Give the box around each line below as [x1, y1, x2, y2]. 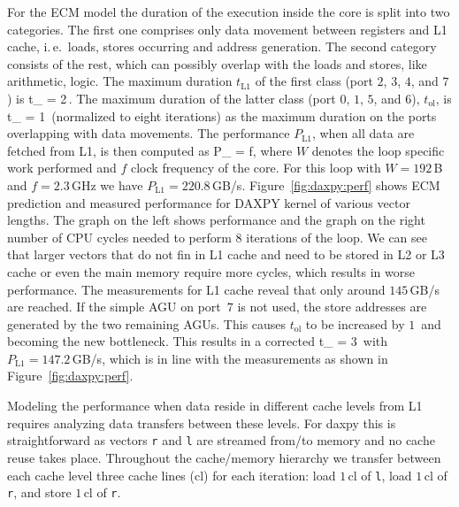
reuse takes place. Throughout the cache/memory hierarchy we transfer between [7, 448, 441, 466]
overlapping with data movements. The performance [7, 124, 290, 142]
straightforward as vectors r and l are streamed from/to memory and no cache [7, 431, 435, 449]
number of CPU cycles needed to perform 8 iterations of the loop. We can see [7, 227, 427, 246]
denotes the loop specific [311, 141, 445, 159]
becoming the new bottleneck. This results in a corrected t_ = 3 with [7, 332, 388, 350]
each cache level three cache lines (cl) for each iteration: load [7, 465, 336, 484]
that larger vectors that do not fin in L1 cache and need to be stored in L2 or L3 [7, 245, 445, 264]
